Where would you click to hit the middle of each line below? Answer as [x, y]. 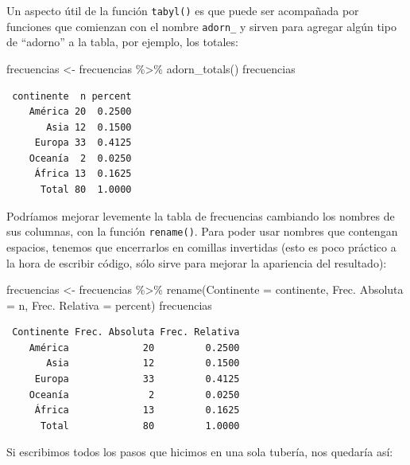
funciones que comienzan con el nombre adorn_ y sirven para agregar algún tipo [201, 26]
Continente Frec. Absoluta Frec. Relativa [126, 332]
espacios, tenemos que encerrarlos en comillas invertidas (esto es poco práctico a [201, 246]
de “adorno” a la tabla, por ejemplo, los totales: [122, 42]
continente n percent [72, 96]
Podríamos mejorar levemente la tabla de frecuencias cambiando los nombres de [201, 215]
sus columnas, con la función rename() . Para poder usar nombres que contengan [202, 231]
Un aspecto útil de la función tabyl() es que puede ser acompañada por [183, 10]
